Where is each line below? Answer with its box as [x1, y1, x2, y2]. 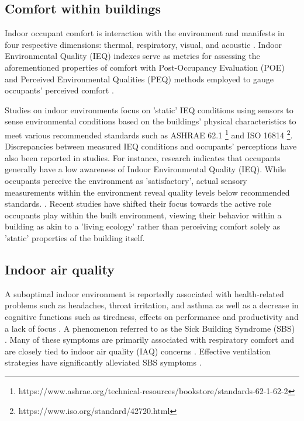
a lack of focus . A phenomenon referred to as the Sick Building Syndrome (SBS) [5, 322, 295, 334]
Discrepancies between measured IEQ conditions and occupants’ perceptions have [5, 140, 297, 152]
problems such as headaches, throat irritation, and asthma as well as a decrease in [5, 299, 299, 311]
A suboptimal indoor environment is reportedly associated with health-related [5, 287, 284, 300]
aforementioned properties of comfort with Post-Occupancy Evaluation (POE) [5, 61, 285, 73]
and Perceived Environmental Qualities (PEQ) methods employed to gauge [5, 72, 274, 85]
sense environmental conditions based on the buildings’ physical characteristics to [5, 115, 296, 127]
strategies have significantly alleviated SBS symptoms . [5, 356, 202, 368]
